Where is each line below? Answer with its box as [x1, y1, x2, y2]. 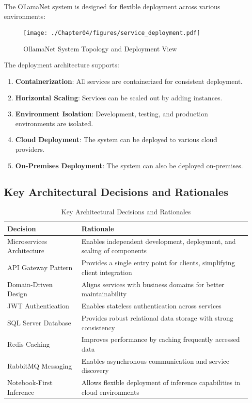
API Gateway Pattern [7, 262, 73, 273]
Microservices [7, 236, 47, 246]
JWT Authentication [7, 301, 69, 311]
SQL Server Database [7, 317, 71, 327]
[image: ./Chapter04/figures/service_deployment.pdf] [23, 30, 201, 37]
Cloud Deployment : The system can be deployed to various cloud [15, 134, 218, 145]
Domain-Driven [7, 279, 53, 289]
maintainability [81, 289, 127, 299]
